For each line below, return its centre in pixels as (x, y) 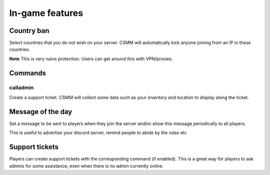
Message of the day (41, 111)
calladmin (21, 87)
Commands (28, 73)
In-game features (46, 13)
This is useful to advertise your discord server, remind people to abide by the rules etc (98, 133)
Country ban (29, 31)
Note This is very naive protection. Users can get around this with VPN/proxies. (91, 59)
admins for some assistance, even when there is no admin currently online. (86, 166)
